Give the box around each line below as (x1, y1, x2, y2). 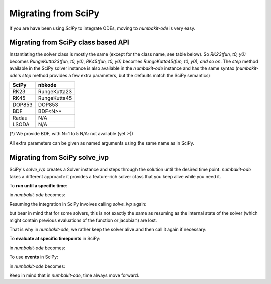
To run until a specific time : (9, 183, 67, 189)
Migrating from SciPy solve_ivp (9, 153, 109, 162)
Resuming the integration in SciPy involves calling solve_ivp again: (9, 201, 147, 207)
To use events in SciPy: (9, 254, 58, 260)
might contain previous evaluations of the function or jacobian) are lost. (9, 217, 157, 223)
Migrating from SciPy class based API (9, 38, 130, 47)
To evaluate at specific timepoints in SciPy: (9, 236, 101, 242)
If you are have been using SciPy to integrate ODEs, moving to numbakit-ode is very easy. (9, 25, 196, 31)
